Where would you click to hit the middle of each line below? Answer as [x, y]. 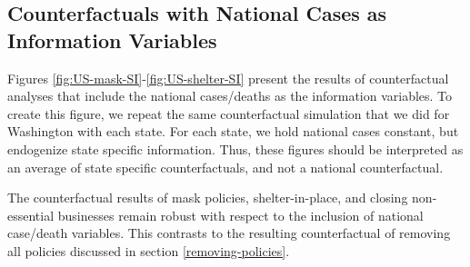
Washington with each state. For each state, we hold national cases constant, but [233, 131]
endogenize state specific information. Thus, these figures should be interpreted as [235, 148]
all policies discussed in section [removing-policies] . [149, 250]
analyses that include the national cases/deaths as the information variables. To [230, 96]
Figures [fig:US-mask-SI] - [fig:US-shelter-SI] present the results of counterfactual [228, 78]
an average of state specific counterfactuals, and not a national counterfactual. [225, 167]
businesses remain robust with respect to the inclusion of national [240, 215]
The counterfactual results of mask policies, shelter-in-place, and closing [208, 198]
